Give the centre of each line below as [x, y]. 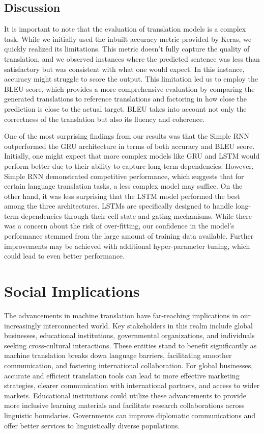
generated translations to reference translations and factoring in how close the [126, 99]
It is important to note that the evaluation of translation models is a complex [125, 29]
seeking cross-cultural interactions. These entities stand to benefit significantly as [130, 345]
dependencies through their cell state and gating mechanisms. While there [136, 215]
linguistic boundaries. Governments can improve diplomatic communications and [130, 415]
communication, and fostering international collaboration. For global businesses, [129, 365]
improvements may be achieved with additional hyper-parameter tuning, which [127, 246]
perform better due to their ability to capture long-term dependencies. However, [129, 165]
